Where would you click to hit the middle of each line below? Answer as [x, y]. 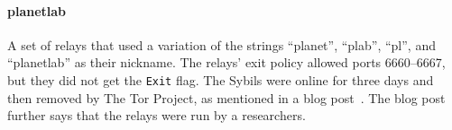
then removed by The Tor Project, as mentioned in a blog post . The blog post [226, 97]
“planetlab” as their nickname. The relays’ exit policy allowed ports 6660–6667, [226, 62]
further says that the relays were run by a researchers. [157, 115]
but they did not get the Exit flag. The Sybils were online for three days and [221, 79]
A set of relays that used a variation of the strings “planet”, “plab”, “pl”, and [221, 44]
